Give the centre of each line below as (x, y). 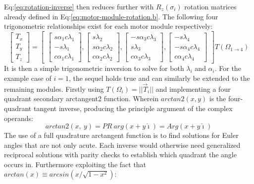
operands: (19, 118)
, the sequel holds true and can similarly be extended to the (159, 78)
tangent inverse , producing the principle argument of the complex (133, 108)
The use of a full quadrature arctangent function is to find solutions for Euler (121, 135)
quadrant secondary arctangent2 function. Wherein (81, 98)
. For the (228, 68)
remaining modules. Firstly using (54, 89)
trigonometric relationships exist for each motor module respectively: (108, 26)
